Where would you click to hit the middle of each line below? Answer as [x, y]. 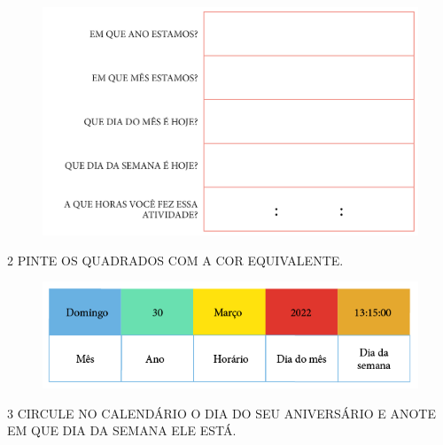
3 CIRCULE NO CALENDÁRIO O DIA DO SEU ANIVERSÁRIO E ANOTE [221, 413]
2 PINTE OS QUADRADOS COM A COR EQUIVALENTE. [175, 260]
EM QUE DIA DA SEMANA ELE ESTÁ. [122, 430]
